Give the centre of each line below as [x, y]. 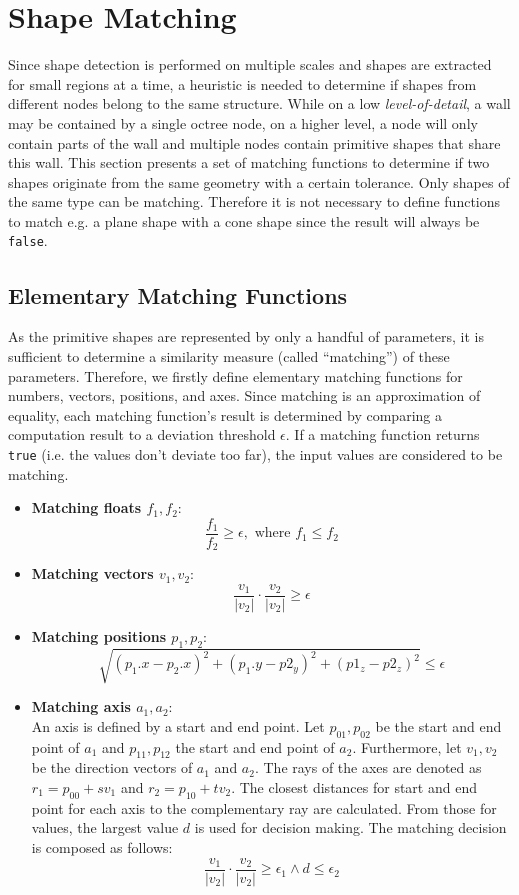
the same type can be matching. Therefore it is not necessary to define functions [254, 201]
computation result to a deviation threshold [142, 434]
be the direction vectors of [112, 767]
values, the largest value [105, 827]
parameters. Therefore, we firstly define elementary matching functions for [235, 375]
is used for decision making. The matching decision [350, 827]
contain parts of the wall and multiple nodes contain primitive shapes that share [254, 142]
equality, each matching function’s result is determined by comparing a [225, 414]
